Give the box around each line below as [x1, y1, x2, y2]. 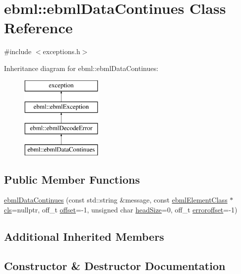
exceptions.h [43, 46, 80, 57]
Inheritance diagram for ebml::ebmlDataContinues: [4, 63, 159, 73]
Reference [4, 17, 73, 38]
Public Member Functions [4, 171, 140, 187]
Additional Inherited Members [4, 229, 164, 244]
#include [4, 46, 32, 57]
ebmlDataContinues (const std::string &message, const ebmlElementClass [4, 195, 228, 205]
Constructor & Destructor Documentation [4, 258, 226, 273]
